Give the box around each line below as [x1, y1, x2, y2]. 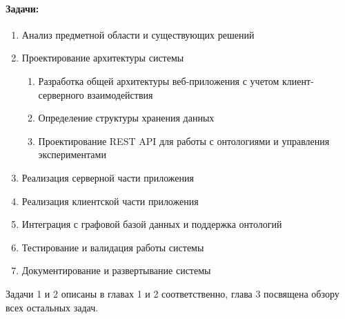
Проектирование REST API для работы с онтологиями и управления [38, 133, 330, 148]
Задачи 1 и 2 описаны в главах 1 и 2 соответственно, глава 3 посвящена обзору [6, 286, 339, 300]
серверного [38, 87, 84, 101]
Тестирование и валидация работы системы [21, 240, 204, 254]
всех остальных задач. [6, 300, 99, 314]
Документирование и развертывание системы [21, 263, 211, 278]
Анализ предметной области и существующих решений [21, 27, 255, 41]
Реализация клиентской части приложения [21, 193, 199, 208]
